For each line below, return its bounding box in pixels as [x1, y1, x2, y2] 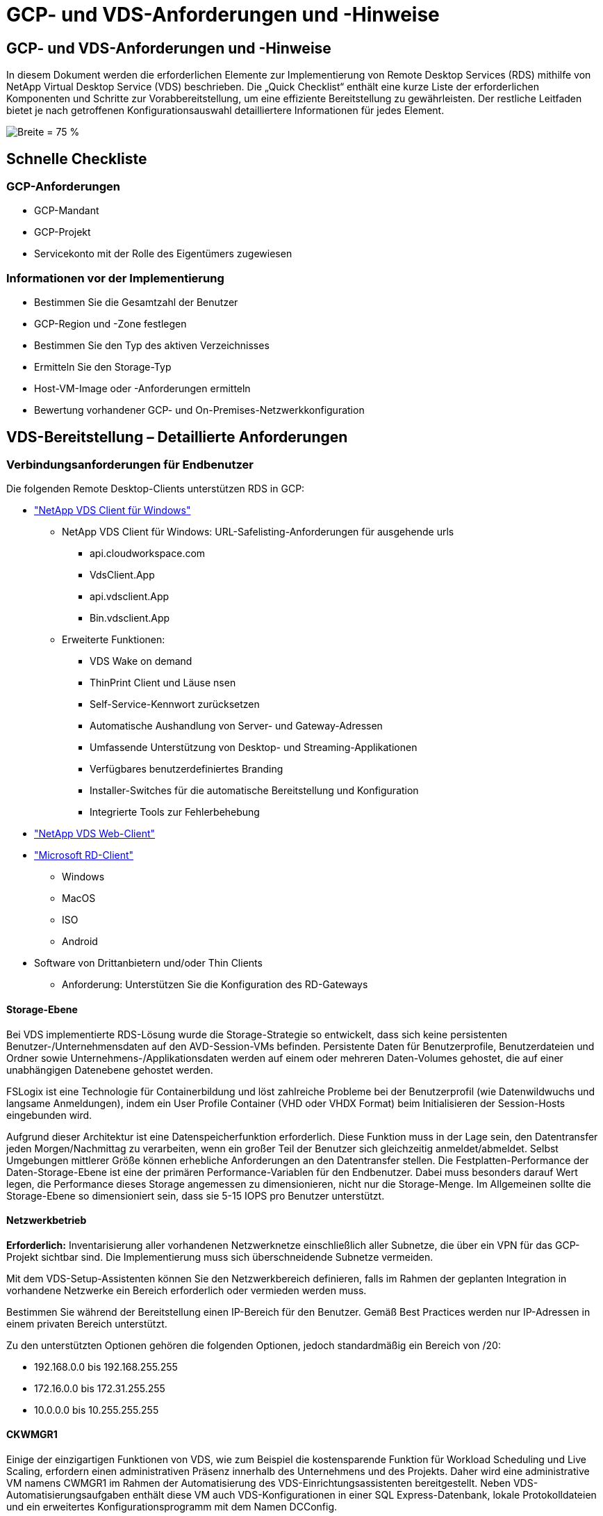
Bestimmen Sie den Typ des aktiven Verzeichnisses [34, 339, 270, 352]
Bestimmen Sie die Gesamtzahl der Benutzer [34, 296, 238, 309]
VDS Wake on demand [90, 655, 192, 668]
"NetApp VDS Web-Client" [34, 828, 156, 840]
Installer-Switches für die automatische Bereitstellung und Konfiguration [90, 784, 419, 797]
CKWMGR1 [6, 1428, 58, 1441]
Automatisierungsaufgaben [6, 1489, 130, 1501]
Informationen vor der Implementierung [6, 271, 224, 285]
